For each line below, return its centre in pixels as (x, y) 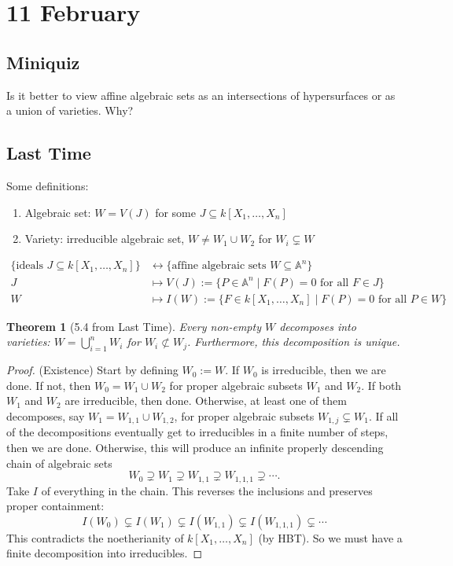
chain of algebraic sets (59, 463)
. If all (383, 416)
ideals (29, 266)
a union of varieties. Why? (70, 110)
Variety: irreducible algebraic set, (105, 239)
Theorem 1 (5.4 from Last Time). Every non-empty (134, 326)
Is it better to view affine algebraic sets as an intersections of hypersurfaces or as (201, 95)
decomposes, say (46, 416)
